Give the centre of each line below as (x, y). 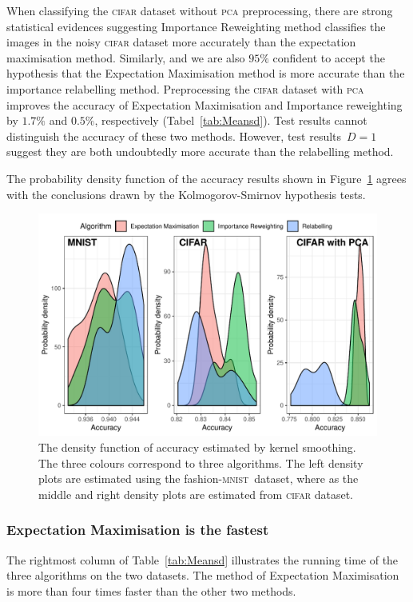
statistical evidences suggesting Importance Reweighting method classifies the (196, 26)
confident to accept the (329, 57)
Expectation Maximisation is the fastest (138, 530)
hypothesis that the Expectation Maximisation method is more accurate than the (206, 73)
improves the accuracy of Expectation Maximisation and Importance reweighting (205, 104)
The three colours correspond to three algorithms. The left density (201, 462)
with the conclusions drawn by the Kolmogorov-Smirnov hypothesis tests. (186, 194)
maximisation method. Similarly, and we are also (126, 57)
